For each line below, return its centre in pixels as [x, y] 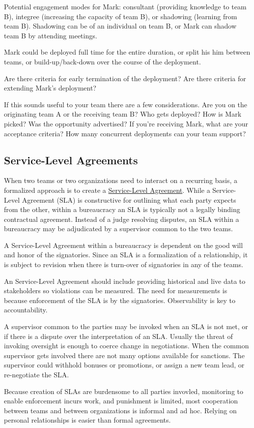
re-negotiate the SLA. [37, 375]
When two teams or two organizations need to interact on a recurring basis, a [121, 180]
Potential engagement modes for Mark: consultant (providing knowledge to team [125, 6]
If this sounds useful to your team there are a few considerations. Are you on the [126, 104]
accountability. [26, 310]
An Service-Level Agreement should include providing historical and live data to [125, 281]
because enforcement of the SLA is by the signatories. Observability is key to [120, 300]
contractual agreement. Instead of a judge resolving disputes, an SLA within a [122, 219]
